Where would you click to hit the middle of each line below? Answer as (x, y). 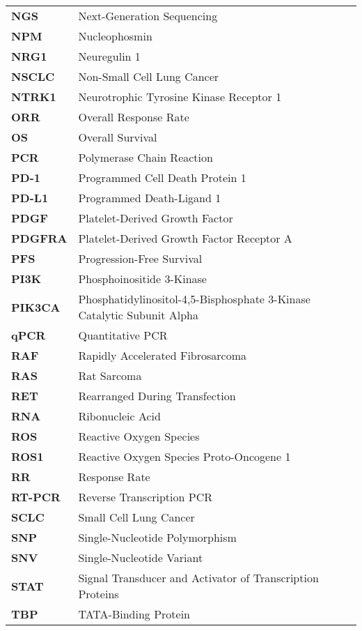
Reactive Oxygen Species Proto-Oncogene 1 (184, 456)
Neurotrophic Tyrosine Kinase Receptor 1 (180, 97)
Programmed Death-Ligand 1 (150, 198)
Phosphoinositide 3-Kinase (142, 279)
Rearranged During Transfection (157, 396)
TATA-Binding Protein (134, 614)
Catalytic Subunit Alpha (138, 315)
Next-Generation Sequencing (148, 16)
